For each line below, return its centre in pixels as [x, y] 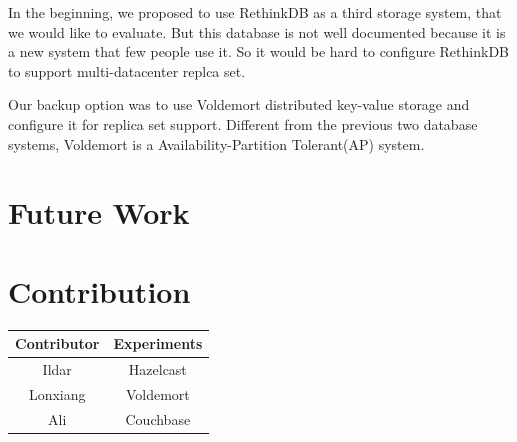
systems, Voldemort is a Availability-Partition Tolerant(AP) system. [216, 143]
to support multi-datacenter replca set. [127, 70]
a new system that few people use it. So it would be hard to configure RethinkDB [258, 51]
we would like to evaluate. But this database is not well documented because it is [257, 31]
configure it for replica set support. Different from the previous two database [243, 123]
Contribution [99, 290]
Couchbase [158, 418]
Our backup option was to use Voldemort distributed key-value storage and [239, 104]
